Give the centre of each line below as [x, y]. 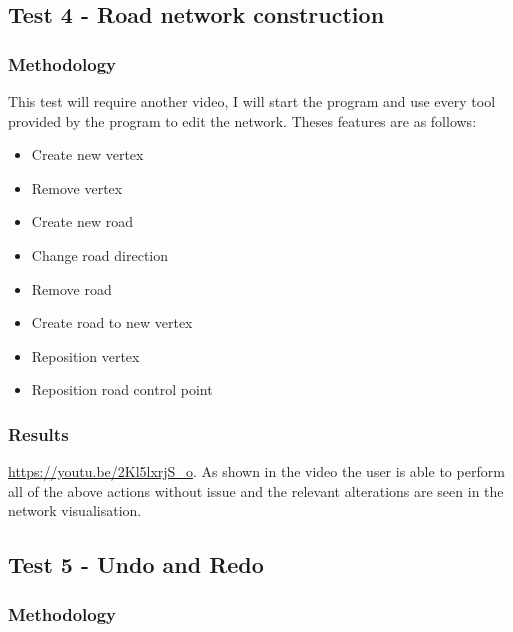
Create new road [82, 221]
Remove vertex [77, 187]
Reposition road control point [122, 389]
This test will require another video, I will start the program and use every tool [252, 101]
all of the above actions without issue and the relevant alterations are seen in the [256, 490]
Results [38, 433]
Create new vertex [87, 154]
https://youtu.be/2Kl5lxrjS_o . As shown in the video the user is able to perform [256, 471]
